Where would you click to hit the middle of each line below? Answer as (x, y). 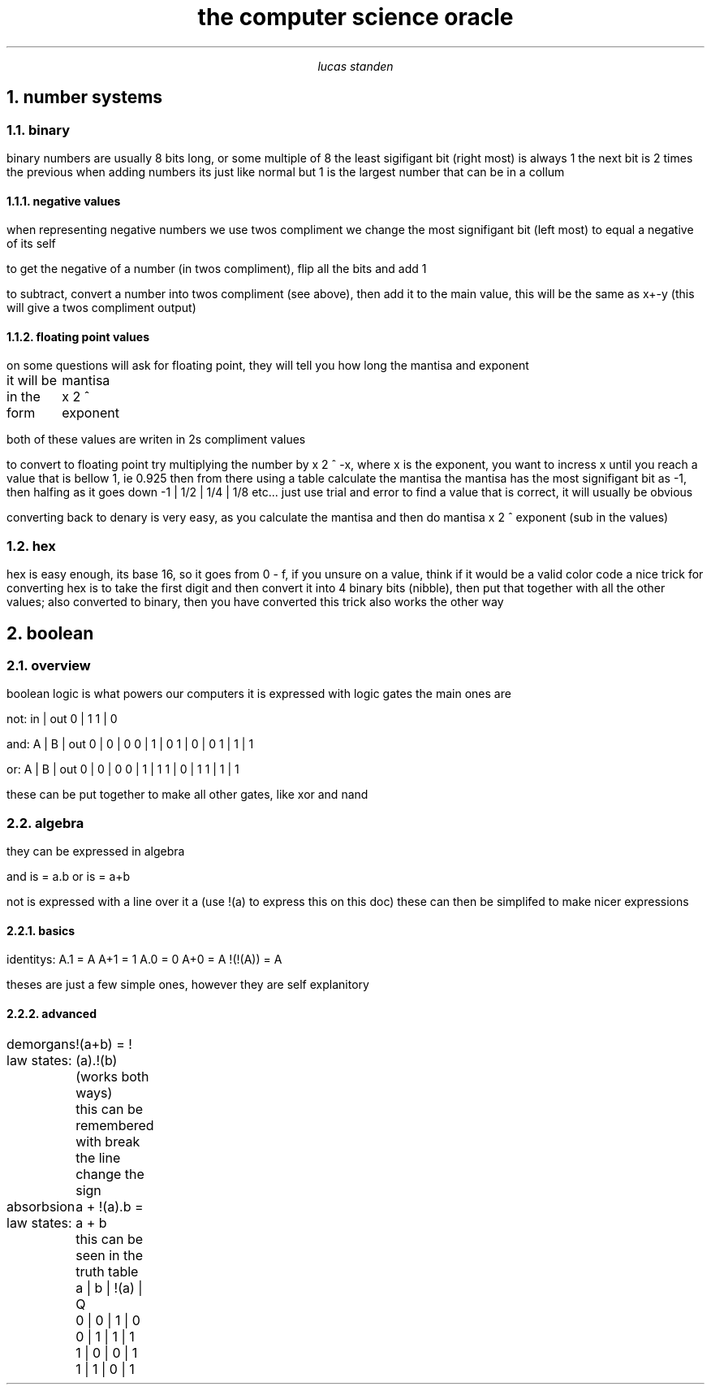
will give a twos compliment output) (101, 308)
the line (98, 1157)
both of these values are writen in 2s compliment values (156, 440)
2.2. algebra (45, 823)
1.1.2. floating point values (78, 336)
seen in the (110, 1255)
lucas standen (355, 66)
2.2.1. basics (41, 930)
